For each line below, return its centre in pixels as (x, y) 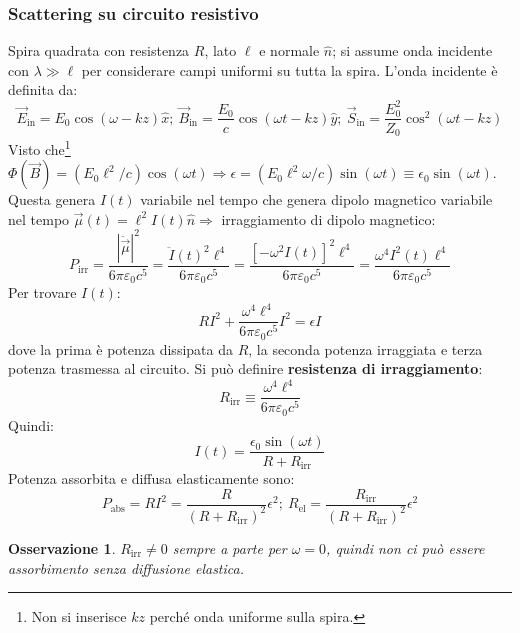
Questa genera (52, 199)
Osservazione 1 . (62, 547)
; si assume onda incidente (412, 50)
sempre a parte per (229, 547)
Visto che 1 (39, 147)
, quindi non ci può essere (405, 547)
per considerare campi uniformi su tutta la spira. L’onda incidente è (289, 69)
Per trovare (42, 292)
